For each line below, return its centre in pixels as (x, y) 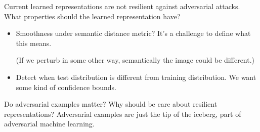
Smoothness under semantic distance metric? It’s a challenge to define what (133, 33)
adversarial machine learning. (49, 124)
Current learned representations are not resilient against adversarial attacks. (122, 6)
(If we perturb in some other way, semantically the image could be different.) (135, 60)
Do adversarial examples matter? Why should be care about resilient (111, 104)
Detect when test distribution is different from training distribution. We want (136, 77)
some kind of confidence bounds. (66, 87)
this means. (34, 43)
